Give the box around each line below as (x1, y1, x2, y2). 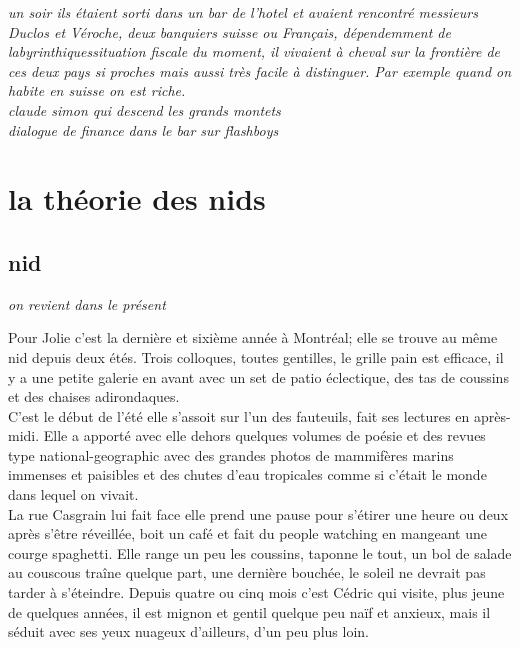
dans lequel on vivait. (8, 484, 139, 505)
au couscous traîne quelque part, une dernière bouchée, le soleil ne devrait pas (8, 562, 486, 583)
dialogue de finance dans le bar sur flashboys (8, 119, 279, 140)
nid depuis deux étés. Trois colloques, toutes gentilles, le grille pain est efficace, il (8, 346, 504, 367)
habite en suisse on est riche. (8, 80, 186, 101)
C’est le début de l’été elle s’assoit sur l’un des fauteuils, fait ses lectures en (8, 405, 470, 426)
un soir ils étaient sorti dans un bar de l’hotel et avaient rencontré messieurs (8, 2, 478, 22)
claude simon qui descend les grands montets (8, 99, 281, 120)
